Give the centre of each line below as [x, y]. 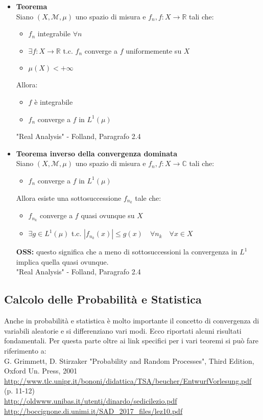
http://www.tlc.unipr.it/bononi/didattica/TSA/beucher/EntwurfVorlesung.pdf [128, 380]
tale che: [148, 197]
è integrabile [54, 101]
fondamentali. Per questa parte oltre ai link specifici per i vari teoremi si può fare [131, 341]
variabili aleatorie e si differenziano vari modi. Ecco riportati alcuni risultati [123, 330]
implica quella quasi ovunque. [62, 261]
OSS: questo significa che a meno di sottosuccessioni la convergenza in [127, 252]
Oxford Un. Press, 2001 [41, 371]
